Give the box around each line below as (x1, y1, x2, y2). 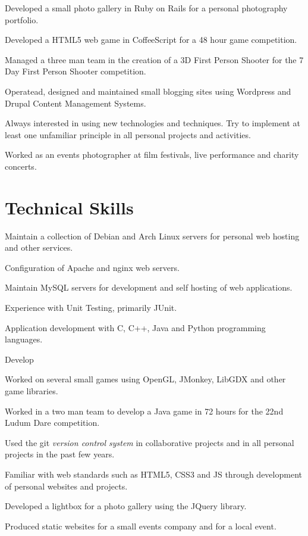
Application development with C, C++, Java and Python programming (5, 321, 266, 334)
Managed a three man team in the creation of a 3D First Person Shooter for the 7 (5, 53, 304, 66)
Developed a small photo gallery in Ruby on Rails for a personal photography (5, 2, 288, 14)
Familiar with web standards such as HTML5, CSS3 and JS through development (5, 468, 302, 480)
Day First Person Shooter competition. (5, 65, 146, 77)
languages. (5, 333, 43, 345)
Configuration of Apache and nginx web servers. (5, 261, 180, 273)
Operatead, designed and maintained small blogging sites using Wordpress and (5, 85, 291, 97)
